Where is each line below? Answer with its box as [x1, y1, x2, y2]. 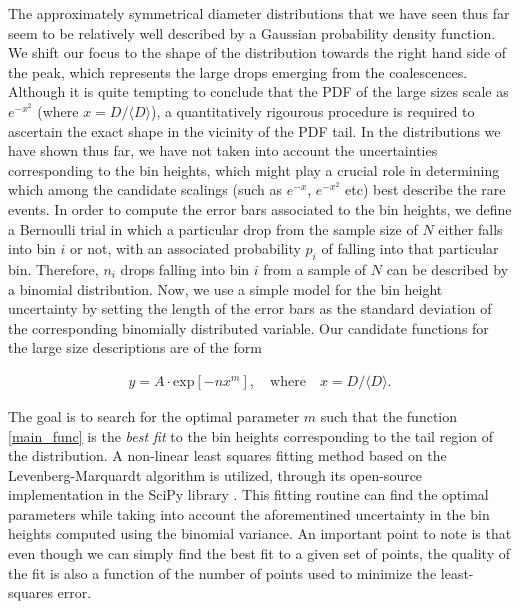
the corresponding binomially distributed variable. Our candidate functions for [8, 317, 489, 338]
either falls [438, 218, 503, 239]
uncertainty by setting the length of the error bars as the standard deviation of [8, 298, 492, 319]
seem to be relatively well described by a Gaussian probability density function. [8, 22, 496, 43]
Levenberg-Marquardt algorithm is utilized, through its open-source [8, 464, 423, 485]
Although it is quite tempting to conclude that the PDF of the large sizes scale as [8, 81, 509, 102]
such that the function [320, 405, 458, 426]
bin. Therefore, [8, 258, 99, 279]
